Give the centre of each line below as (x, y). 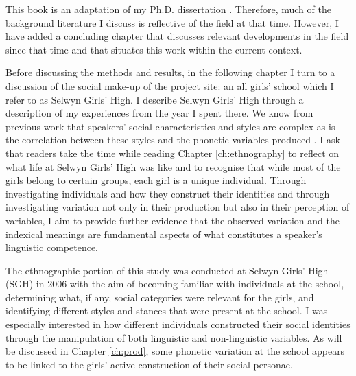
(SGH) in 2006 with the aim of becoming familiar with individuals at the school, (175, 284)
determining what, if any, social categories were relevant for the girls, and (160, 297)
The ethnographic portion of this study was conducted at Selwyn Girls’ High (167, 270)
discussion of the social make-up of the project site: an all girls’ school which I (170, 85)
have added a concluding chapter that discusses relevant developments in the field (177, 36)
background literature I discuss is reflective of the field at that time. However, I (172, 22)
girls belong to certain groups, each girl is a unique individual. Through (156, 180)
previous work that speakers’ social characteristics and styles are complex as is (170, 126)
